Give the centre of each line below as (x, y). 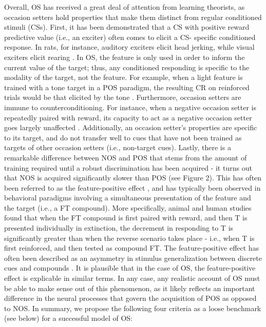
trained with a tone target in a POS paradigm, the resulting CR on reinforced (127, 87)
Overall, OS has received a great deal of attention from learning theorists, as (125, 7)
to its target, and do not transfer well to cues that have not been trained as (123, 137)
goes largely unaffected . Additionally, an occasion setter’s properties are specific (131, 127)
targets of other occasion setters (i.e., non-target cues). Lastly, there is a (118, 147)
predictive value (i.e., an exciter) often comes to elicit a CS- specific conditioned (130, 37)
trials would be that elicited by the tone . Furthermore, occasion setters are (123, 97)
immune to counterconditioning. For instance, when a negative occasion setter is (130, 107)
